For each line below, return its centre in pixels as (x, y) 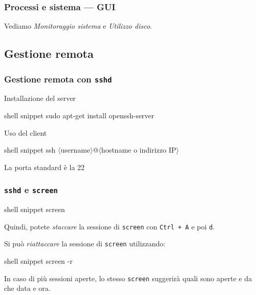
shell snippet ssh (30, 150)
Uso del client (26, 132)
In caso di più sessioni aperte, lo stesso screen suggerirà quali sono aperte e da (128, 278)
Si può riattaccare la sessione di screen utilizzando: (85, 244)
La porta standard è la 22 (45, 167)
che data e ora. (27, 288)
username (76, 150)
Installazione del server (40, 98)
